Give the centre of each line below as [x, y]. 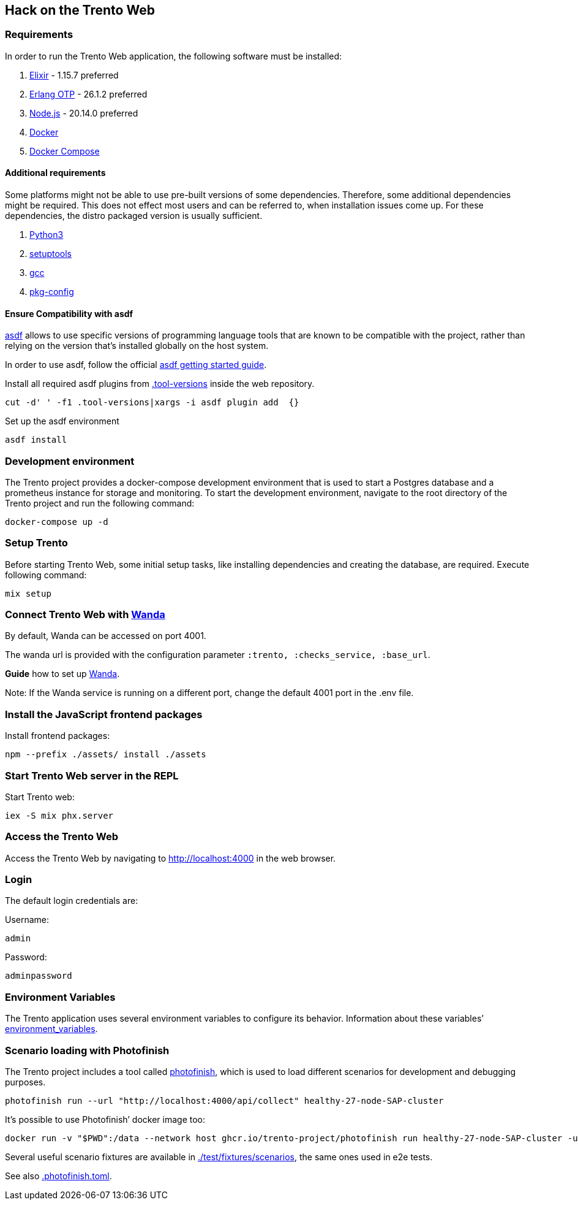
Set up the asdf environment [62, 421]
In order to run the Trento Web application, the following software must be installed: [174, 56]
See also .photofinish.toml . [58, 1176]
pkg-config [52, 292]
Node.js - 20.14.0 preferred [84, 113]
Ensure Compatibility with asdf [69, 313]
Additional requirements [55, 173]
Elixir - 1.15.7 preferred [74, 75]
